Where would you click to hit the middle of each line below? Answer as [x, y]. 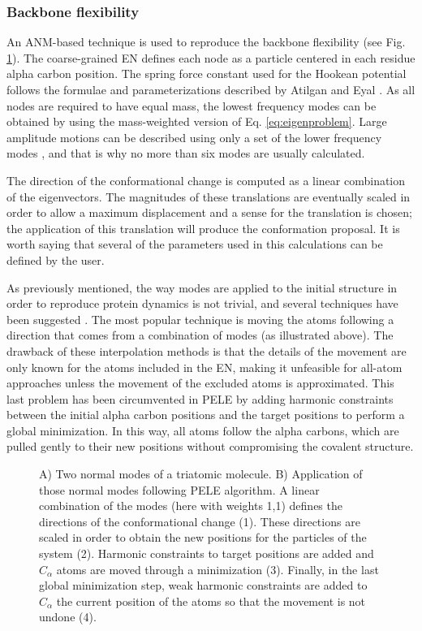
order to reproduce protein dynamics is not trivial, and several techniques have [202, 303]
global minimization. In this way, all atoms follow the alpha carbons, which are [203, 430]
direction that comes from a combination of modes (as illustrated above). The [200, 335]
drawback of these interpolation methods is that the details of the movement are [207, 350]
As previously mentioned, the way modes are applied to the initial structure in [202, 287]
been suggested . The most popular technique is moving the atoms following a [200, 319]
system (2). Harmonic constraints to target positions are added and [207, 553]
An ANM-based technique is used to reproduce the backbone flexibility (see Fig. [206, 42]
